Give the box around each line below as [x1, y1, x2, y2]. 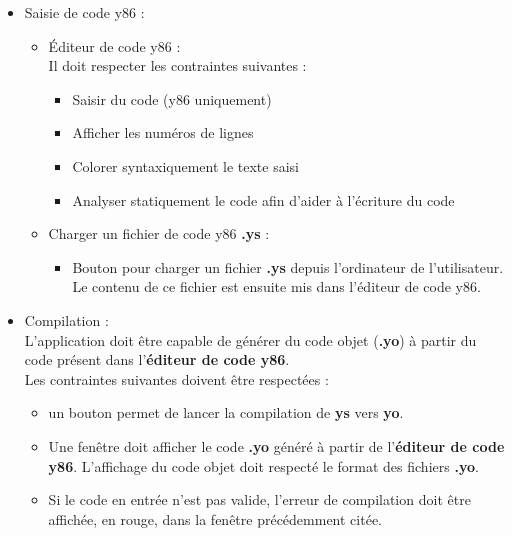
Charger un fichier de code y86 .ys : [48, 223, 270, 244]
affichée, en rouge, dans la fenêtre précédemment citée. [48, 508, 383, 529]
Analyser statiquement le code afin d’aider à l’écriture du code [72, 189, 455, 210]
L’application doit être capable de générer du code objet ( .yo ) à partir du [24, 329, 477, 350]
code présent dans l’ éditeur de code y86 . [24, 349, 290, 370]
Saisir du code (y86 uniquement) [72, 88, 272, 109]
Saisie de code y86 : [24, 2, 145, 22]
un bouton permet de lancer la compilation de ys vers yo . [48, 402, 404, 423]
